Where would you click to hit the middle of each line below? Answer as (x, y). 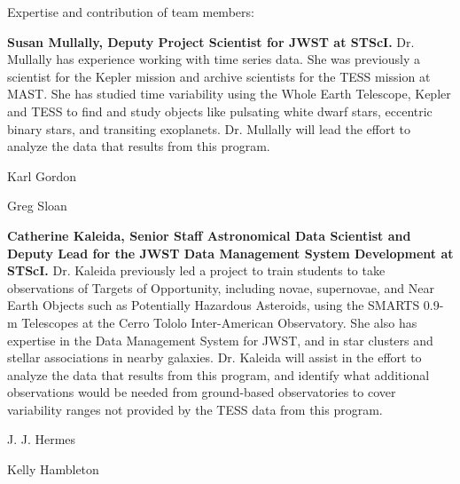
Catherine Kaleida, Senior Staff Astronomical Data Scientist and (209, 235)
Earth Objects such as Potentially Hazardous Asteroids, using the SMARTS (214, 305)
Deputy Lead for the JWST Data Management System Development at (230, 253)
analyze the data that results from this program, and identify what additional (218, 374)
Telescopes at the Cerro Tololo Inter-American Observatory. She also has (219, 322)
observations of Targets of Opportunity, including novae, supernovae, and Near (221, 287)
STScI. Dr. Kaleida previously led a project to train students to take (196, 270)
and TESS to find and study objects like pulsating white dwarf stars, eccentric (220, 111)
